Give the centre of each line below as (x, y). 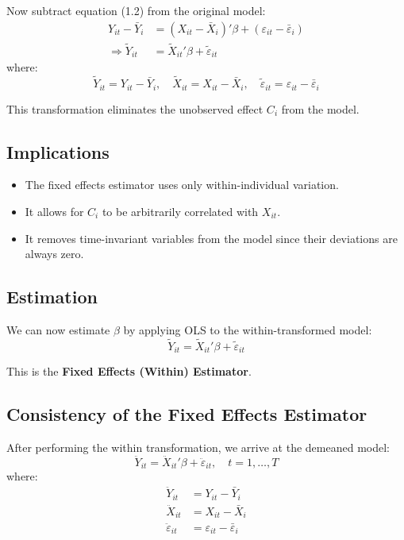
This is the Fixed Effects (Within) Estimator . (129, 371)
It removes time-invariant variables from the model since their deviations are (211, 238)
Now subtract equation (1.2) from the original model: (136, 10)
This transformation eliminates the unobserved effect (135, 108)
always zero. (54, 254)
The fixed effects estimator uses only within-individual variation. (182, 185)
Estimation (52, 297)
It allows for (54, 211)
